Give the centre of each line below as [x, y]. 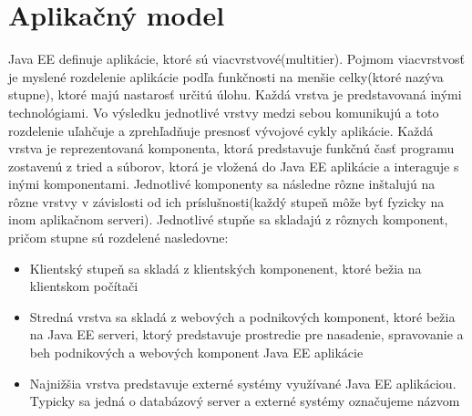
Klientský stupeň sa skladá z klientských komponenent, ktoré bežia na [226, 268]
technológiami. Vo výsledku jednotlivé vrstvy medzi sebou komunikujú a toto [224, 112]
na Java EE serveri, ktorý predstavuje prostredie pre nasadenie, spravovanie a [246, 334]
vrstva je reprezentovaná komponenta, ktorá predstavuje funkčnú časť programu [231, 148]
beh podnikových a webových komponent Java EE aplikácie [196, 353]
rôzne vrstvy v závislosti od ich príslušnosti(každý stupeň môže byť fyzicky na [226, 201]
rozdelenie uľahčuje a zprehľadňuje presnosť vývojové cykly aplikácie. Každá [221, 130]
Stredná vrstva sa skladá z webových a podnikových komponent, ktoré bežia [242, 316]
